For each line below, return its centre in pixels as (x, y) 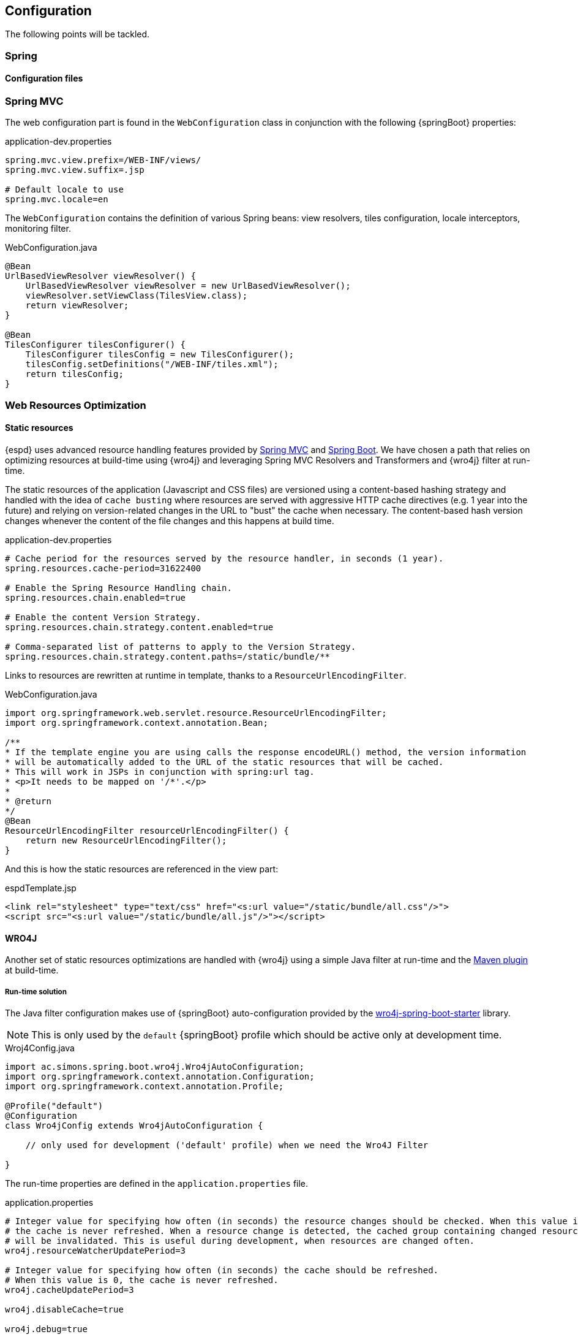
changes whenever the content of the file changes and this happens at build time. (170, 520)
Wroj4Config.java (40, 1048)
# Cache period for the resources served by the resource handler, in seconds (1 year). (224, 558)
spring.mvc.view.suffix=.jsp (75, 170)
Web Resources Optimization (76, 405)
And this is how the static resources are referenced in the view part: (142, 869)
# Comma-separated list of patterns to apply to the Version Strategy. (181, 646)
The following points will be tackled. (77, 34)
